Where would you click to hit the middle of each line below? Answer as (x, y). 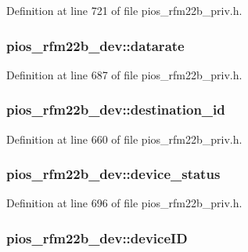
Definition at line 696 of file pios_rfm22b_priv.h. (124, 203)
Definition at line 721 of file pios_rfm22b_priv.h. (124, 10)
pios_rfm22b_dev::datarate (95, 45)
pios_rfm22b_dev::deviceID (97, 237)
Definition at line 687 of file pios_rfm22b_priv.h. (124, 74)
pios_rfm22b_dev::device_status (113, 174)
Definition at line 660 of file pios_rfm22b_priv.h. (124, 139)
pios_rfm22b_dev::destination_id (116, 110)
